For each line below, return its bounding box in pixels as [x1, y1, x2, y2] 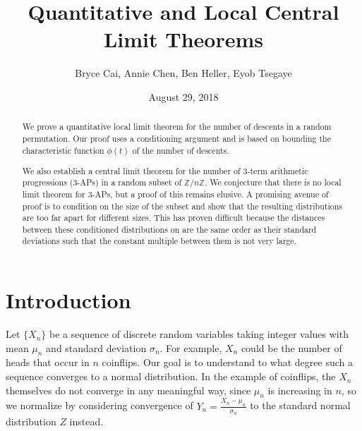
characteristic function [22, 144, 104, 156]
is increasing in [267, 382, 332, 397]
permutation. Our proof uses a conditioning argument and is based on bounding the [22, 132, 331, 144]
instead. [69, 413, 104, 428]
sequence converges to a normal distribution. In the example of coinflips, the [6, 369, 336, 384]
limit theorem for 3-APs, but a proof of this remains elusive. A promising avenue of [22, 188, 329, 200]
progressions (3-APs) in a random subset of [22, 176, 182, 188]
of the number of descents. [132, 144, 229, 156]
